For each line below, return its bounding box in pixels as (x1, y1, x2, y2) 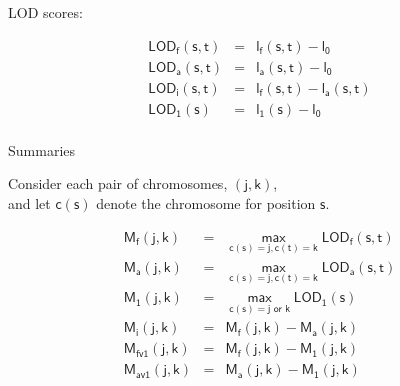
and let (8, 192, 51, 213)
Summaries (8, 139, 76, 160)
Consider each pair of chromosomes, (8, 173, 228, 194)
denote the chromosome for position (96, 192, 316, 213)
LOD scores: (8, 2, 83, 22)
